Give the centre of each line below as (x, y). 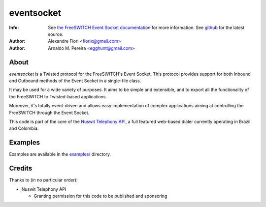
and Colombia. (24, 128)
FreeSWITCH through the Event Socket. (49, 113)
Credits (21, 168)
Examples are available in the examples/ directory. (60, 154)
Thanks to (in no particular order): (43, 180)
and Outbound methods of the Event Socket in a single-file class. (75, 81)
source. (56, 34)
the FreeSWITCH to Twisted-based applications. (58, 96)
